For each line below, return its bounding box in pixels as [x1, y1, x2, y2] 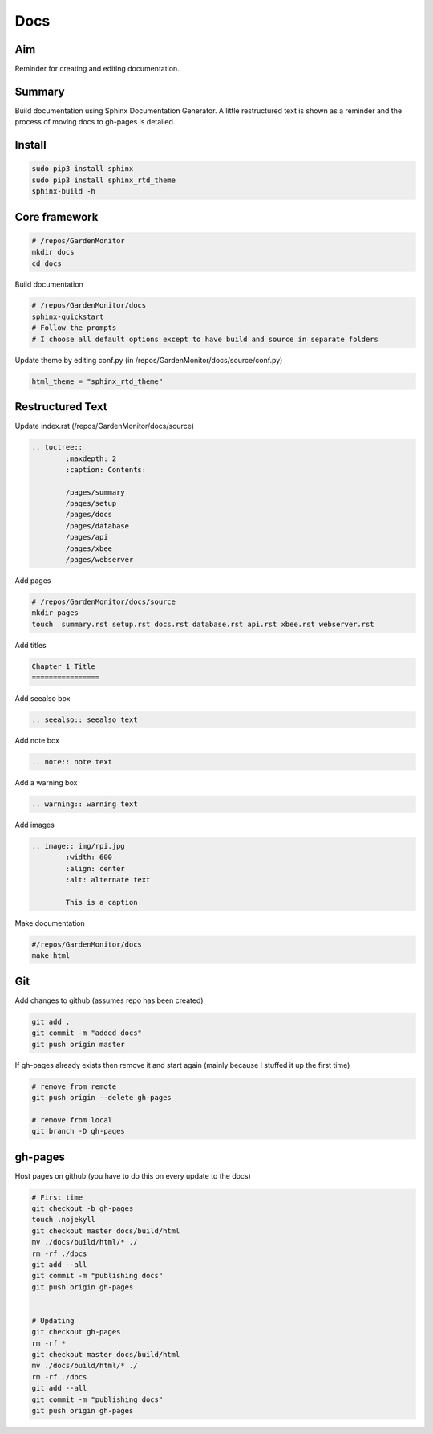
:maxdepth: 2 [65, 454, 117, 463]
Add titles [14, 640, 47, 650]
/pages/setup [65, 499, 117, 508]
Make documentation [14, 918, 86, 927]
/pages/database [65, 521, 130, 530]
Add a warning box [14, 778, 78, 788]
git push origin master [31, 1040, 126, 1049]
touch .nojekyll [31, 1215, 96, 1224]
